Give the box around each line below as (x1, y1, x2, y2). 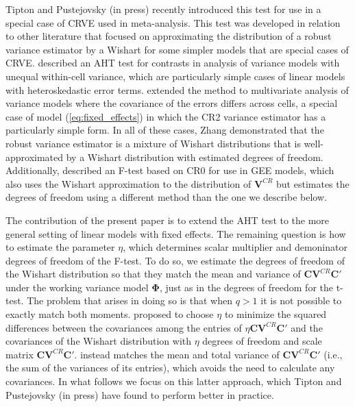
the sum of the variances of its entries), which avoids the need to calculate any (5, 360, 335, 375)
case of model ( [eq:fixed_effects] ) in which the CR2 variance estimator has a (5, 109, 326, 123)
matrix (5, 347, 34, 361)
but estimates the (276, 176, 350, 190)
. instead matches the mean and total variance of (74, 347, 280, 361)
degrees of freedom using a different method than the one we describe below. (5, 190, 327, 204)
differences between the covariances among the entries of (5, 320, 242, 334)
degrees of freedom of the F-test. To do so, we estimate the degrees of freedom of (5, 253, 345, 267)
